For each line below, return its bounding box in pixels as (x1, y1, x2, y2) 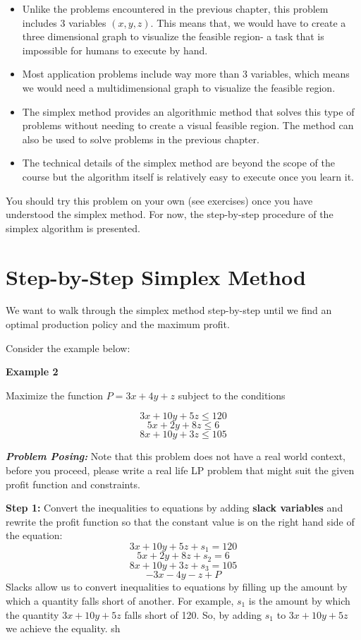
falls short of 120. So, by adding (124, 607, 262, 622)
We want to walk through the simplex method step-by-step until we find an (6, 303, 332, 318)
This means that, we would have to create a (157, 15, 346, 30)
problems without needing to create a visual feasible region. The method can (22, 118, 354, 133)
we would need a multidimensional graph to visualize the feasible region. (22, 80, 336, 95)
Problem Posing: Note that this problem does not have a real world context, (6, 449, 345, 464)
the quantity (6, 607, 59, 622)
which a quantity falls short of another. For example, (6, 593, 234, 608)
